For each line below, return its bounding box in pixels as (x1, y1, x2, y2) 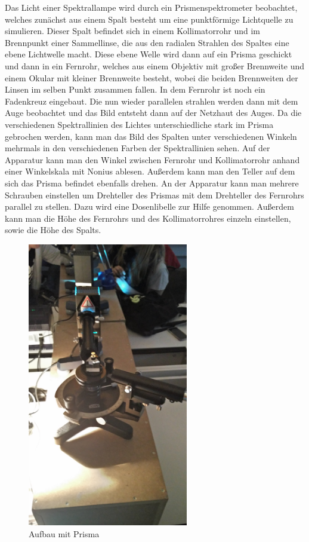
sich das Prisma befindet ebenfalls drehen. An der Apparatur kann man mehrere (5, 176, 299, 189)
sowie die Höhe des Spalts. (5, 223, 101, 236)
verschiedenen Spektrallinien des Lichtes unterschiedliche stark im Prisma (5, 118, 274, 130)
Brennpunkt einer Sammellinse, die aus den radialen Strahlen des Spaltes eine (5, 36, 289, 48)
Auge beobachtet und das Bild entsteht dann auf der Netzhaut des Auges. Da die (5, 106, 302, 119)
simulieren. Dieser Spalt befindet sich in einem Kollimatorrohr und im (5, 25, 261, 37)
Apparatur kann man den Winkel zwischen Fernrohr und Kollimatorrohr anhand (5, 153, 300, 166)
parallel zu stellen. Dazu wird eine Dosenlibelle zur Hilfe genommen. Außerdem (5, 200, 294, 213)
